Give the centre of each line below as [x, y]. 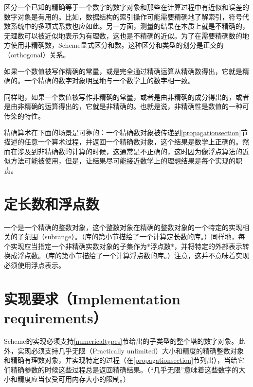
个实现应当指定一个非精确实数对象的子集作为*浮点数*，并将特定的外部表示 [123, 246]
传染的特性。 [24, 115]
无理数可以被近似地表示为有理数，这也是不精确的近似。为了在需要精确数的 [123, 35]
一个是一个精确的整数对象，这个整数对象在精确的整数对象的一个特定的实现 [123, 227]
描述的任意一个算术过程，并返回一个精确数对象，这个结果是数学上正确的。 [123, 142]
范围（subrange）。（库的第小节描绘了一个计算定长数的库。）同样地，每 [135, 237]
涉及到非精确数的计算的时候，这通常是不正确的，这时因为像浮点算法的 [130, 151]
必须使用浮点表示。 [35, 265]
